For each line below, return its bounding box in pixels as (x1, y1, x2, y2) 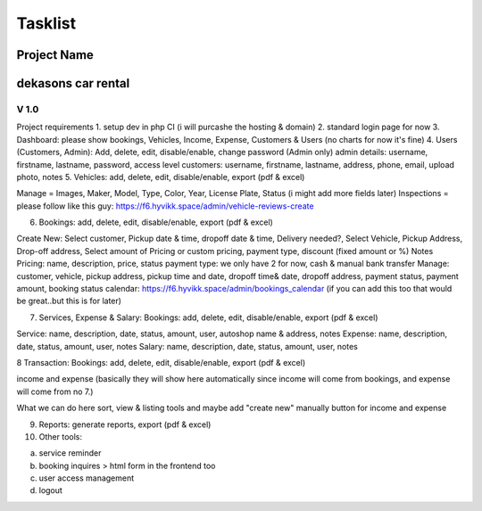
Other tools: (38, 431, 82, 441)
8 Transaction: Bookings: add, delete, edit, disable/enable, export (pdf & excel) (16, 357, 306, 367)
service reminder (38, 448, 102, 458)
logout (38, 485, 62, 496)
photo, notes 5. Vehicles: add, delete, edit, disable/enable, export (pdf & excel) (16, 171, 305, 182)
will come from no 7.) (16, 386, 94, 397)
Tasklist (16, 13, 76, 33)
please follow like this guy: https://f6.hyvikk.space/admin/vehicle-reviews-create (16, 201, 314, 211)
